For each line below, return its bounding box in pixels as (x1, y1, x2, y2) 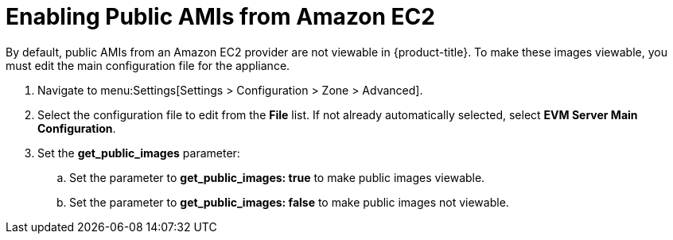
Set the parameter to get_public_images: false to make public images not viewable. (69, 195, 509, 209)
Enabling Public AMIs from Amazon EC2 (6, 3, 435, 30)
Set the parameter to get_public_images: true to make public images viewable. (69, 170, 485, 184)
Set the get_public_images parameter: (37, 145, 240, 160)
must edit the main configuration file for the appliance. (6, 58, 290, 72)
